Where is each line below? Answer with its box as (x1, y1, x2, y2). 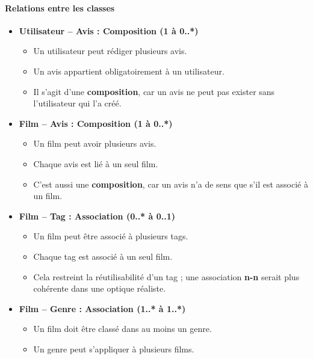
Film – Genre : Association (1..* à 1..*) (19, 302, 186, 315)
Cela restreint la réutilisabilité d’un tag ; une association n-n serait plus (33, 270, 300, 283)
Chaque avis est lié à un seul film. (33, 157, 158, 170)
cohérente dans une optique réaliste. (33, 282, 166, 295)
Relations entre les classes (5, 1, 115, 14)
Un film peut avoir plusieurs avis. (33, 137, 156, 150)
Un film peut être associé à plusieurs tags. (33, 230, 188, 242)
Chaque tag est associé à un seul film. (33, 250, 173, 262)
